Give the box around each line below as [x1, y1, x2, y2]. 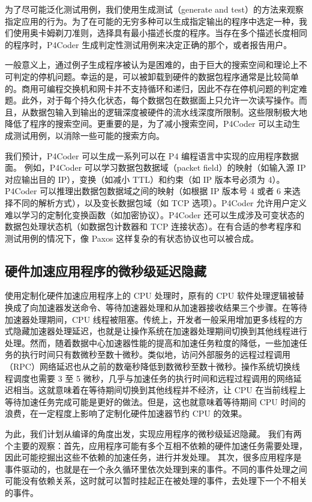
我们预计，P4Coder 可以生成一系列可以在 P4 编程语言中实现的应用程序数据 [5, 149, 299, 162]
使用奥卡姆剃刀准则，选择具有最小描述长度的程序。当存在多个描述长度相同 [13, 26, 307, 39]
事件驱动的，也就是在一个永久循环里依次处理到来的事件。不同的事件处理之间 [5, 462, 307, 475]
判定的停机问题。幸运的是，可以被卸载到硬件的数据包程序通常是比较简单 [13, 70, 299, 82]
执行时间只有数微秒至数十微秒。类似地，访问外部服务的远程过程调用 [21, 348, 290, 361]
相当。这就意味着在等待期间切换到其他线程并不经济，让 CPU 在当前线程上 [13, 384, 306, 396]
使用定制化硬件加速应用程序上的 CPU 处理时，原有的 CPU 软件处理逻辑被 [5, 289, 296, 302]
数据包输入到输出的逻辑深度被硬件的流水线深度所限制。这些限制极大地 [29, 105, 307, 118]
